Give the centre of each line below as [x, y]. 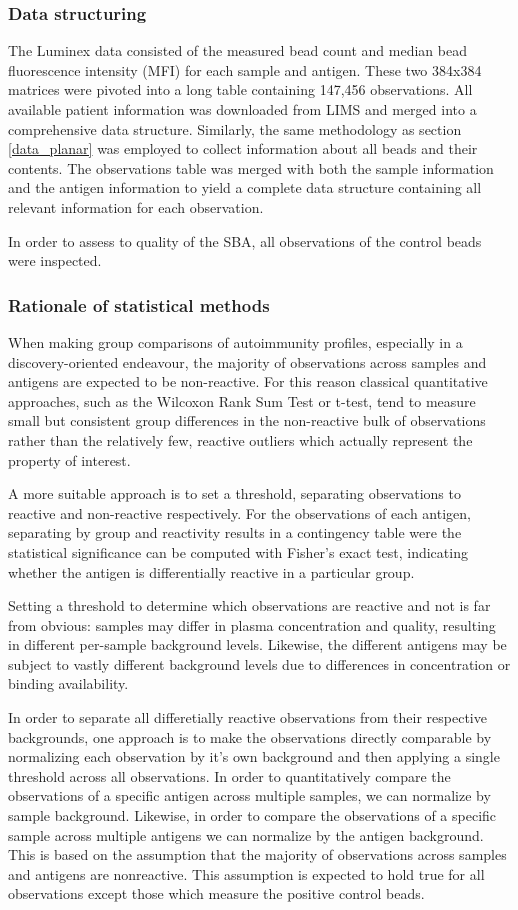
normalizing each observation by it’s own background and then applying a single [254, 756]
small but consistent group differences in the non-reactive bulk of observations [247, 420]
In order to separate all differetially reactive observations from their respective [247, 717]
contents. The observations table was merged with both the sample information [251, 167]
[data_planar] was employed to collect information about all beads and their [243, 148]
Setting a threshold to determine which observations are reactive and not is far [249, 605]
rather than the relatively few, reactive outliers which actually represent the [240, 439]
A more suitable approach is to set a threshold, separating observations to [234, 493]
